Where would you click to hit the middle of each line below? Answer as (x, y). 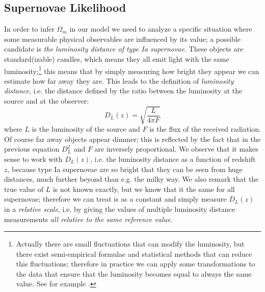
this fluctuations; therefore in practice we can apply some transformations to (136, 264)
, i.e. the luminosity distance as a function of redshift (173, 159)
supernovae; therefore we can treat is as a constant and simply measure (115, 199)
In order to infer (29, 29)
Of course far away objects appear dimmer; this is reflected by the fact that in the (132, 139)
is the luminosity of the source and (86, 129)
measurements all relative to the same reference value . (88, 219)
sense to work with (33, 159)
